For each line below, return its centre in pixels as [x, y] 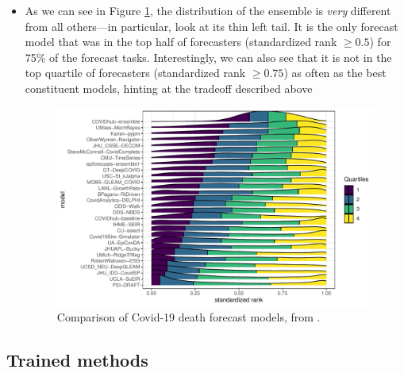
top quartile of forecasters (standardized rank [135, 73]
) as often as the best [335, 73]
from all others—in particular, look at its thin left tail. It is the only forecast [212, 26]
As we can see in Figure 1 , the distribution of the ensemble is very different [208, 10]
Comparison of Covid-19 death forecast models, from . [189, 317]
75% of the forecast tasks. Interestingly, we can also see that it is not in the [208, 57]
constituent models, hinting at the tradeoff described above [169, 88]
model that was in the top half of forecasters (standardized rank [181, 42]
